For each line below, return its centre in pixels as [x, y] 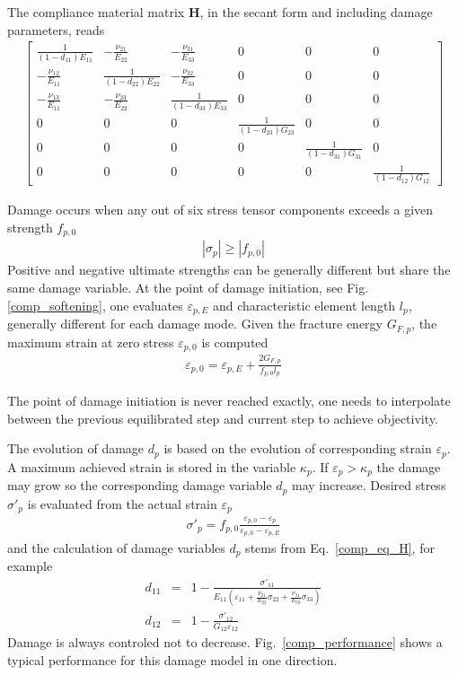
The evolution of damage [76, 448]
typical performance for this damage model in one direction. [172, 659]
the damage [409, 466]
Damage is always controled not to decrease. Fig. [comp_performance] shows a [225, 642]
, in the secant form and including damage [316, 12]
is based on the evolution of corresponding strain [298, 448]
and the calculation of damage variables [116, 547]
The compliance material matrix [96, 12]
